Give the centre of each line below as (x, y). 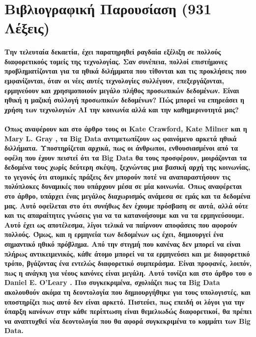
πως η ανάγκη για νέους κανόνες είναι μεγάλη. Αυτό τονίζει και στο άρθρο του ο (128, 272)
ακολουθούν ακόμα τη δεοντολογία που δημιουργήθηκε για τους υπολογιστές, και (128, 292)
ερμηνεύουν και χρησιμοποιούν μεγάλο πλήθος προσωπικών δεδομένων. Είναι (122, 90)
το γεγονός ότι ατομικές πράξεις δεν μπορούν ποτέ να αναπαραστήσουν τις (117, 176)
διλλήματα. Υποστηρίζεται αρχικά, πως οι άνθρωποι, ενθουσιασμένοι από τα (121, 148)
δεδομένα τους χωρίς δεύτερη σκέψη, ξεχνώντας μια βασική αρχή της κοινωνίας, (128, 167)
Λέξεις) (27, 28)
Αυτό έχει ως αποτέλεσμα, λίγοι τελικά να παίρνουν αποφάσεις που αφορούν (121, 224)
